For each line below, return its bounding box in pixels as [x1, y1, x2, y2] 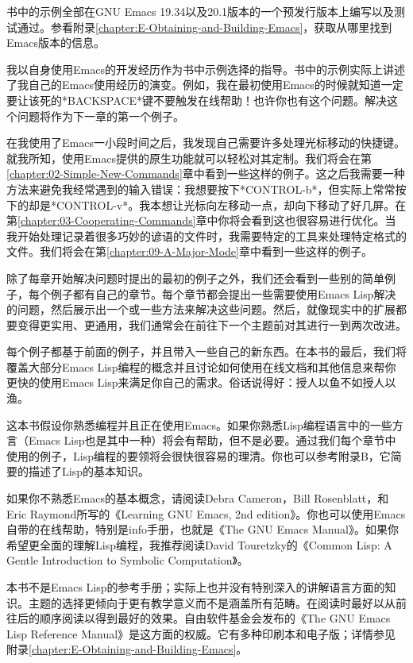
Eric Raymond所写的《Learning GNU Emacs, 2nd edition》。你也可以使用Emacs [6, 505, 406, 522]
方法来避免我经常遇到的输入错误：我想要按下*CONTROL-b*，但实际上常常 [6, 180, 396, 197]
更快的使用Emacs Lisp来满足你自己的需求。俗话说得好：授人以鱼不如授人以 [6, 374, 396, 391]
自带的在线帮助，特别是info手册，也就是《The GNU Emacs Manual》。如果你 [6, 521, 399, 538]
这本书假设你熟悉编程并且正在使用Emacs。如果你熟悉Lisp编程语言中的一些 [6, 416, 392, 433]
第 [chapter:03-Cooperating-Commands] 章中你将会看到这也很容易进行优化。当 [6, 212, 396, 229]
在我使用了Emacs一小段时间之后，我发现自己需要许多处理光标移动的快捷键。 [6, 134, 405, 151]
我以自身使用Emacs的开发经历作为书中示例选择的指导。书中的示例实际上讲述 [6, 60, 405, 77]
